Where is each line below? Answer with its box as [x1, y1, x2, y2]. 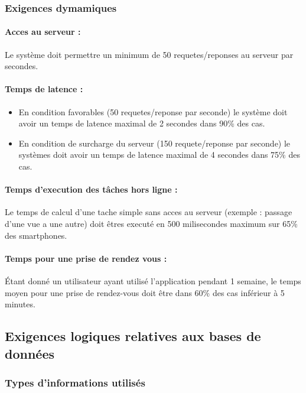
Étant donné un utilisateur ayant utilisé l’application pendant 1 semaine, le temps [5, 274, 301, 287]
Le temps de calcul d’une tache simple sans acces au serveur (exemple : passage [5, 206, 292, 218]
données [5, 344, 54, 362]
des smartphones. [5, 229, 67, 241]
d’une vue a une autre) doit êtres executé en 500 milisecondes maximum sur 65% [5, 217, 298, 229]
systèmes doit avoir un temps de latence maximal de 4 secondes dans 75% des [18, 148, 300, 161]
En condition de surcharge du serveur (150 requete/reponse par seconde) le [18, 137, 291, 149]
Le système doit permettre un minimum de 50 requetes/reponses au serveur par [5, 48, 294, 60]
